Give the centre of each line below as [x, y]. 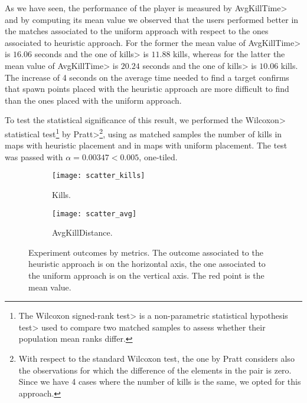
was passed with [34, 156]
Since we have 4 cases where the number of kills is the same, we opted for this [160, 381]
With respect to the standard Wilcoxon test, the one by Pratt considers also [156, 359]
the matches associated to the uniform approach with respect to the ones [137, 31]
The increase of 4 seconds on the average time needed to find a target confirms [147, 77]
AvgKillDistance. [82, 232]
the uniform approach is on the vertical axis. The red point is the [146, 275]
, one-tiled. [158, 156]
